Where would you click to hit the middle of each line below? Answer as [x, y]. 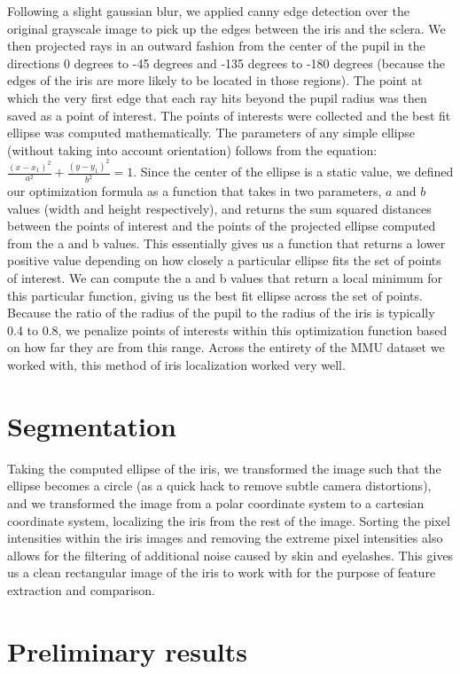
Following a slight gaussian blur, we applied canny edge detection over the [208, 11]
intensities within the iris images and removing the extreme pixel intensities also [225, 538]
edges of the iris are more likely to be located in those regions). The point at [215, 80]
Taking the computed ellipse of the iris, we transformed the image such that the [224, 468]
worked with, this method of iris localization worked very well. [176, 365]
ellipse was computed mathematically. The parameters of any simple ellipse [211, 133]
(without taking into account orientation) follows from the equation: [192, 149]
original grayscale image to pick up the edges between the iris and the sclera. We [226, 28]
